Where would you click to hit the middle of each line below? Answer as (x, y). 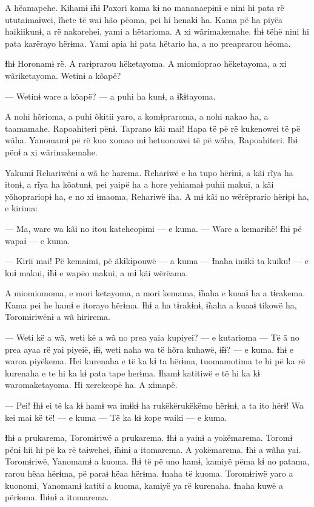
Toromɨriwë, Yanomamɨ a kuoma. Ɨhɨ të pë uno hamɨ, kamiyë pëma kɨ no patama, (157, 461)
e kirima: (22, 208)
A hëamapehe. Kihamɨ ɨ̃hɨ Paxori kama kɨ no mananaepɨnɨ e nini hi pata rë (145, 7)
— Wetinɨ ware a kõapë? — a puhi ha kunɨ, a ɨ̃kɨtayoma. (110, 96)
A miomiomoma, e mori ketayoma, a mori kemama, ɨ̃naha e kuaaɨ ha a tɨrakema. (155, 293)
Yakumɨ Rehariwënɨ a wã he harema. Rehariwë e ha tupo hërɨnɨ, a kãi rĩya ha (149, 172)
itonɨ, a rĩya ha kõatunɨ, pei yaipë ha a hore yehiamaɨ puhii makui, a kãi (139, 184)
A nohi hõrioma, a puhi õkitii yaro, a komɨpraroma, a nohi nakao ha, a (137, 116)
